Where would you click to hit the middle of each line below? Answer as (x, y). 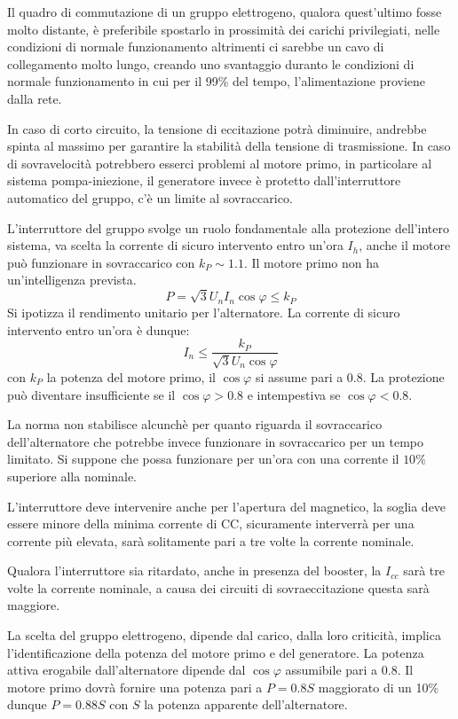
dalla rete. (35, 98)
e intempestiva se (294, 394)
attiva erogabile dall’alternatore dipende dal (126, 670)
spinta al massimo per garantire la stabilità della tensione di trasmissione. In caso (229, 146)
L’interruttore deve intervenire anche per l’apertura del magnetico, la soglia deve (227, 506)
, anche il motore (405, 245)
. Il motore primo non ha (312, 262)
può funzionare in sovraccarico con (101, 262)
